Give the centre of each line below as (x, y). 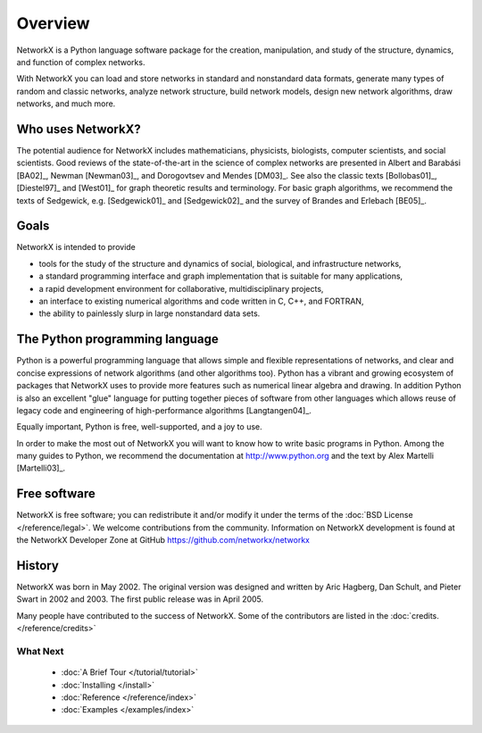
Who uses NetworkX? (79, 129)
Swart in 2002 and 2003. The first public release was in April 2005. (140, 599)
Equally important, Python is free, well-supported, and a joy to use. (139, 427)
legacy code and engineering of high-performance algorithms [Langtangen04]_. (164, 410)
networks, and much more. (66, 104)
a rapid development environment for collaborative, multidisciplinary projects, (181, 288)
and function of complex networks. (81, 62)
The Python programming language (117, 339)
